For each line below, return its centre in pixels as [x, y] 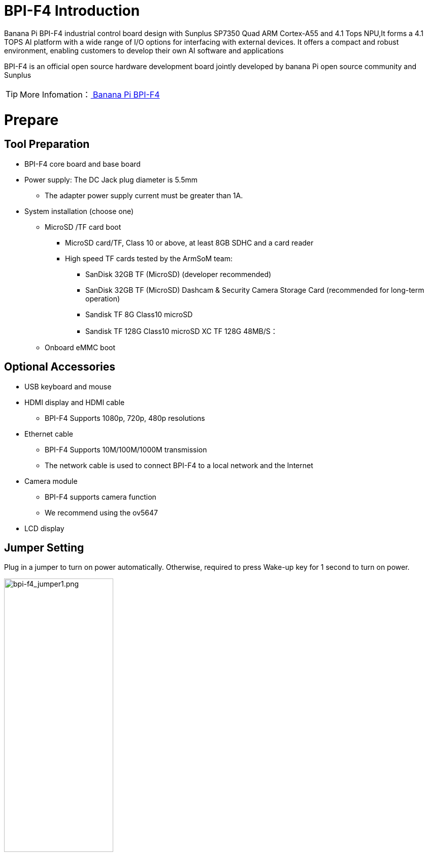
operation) [103, 298]
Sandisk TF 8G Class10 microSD [139, 314]
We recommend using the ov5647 [102, 512]
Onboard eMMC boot [80, 347]
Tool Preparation [47, 144]
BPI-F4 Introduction [72, 11]
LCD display [44, 528]
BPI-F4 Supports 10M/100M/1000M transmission [126, 449]
